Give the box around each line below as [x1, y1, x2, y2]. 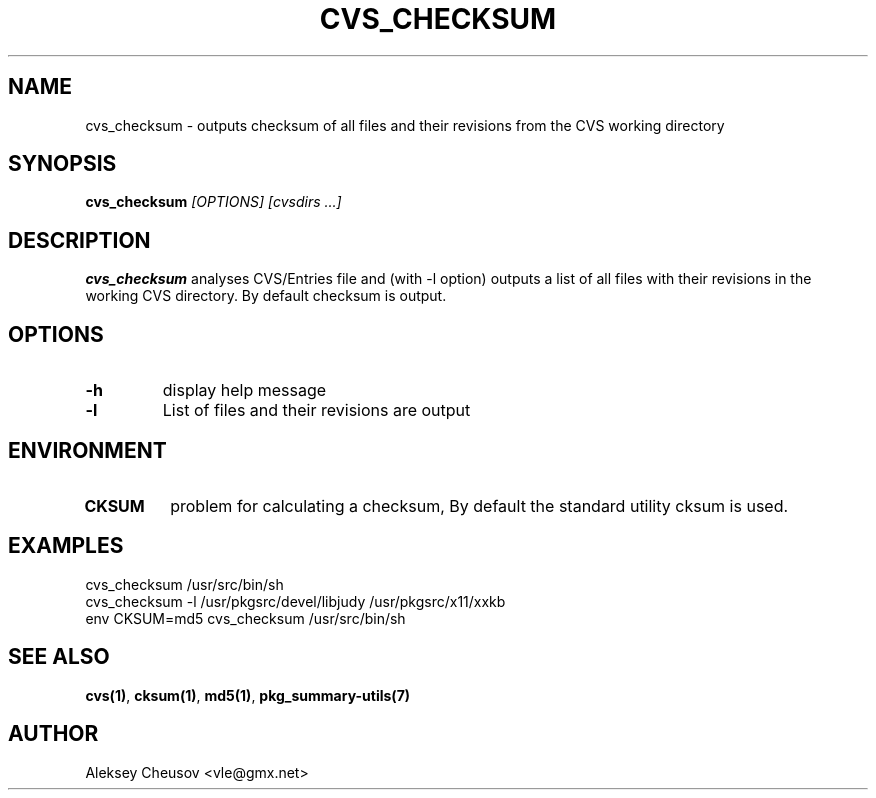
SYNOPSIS [8, 151, 117, 177]
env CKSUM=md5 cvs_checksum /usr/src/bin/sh [85, 609, 406, 627]
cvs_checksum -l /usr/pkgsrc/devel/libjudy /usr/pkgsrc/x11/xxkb [85, 592, 506, 610]
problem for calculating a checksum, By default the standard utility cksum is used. [170, 495, 789, 516]
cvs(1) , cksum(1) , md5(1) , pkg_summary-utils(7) [85, 686, 411, 704]
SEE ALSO [8, 644, 110, 670]
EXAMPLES [8, 533, 124, 559]
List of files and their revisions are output [162, 400, 471, 421]
